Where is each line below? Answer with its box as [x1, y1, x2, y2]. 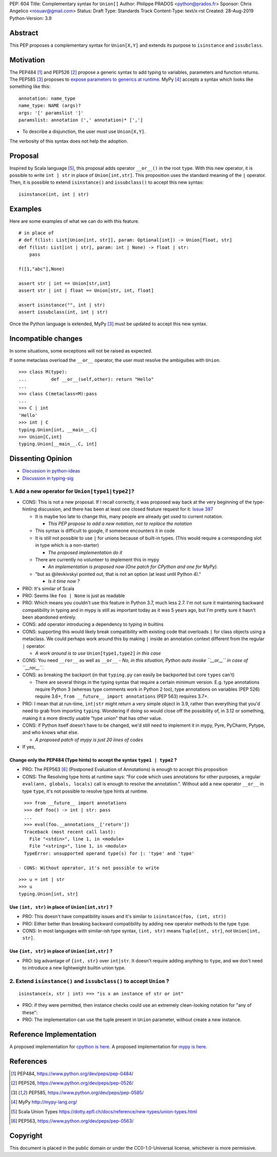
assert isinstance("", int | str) [18, 302, 105, 308]
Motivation [9, 56, 45, 64]
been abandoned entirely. [22, 614, 77, 620]
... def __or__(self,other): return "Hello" [18, 376, 154, 382]
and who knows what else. [22, 729, 79, 735]
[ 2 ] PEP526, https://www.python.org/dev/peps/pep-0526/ [11, 1080, 133, 1086]
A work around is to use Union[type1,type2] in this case [35, 650, 161, 656]
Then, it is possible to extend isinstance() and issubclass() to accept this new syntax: [9, 179, 204, 185]
